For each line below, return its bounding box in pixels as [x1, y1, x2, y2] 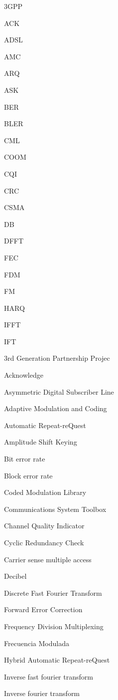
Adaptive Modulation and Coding [4, 403, 107, 414]
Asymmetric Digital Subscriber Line [4, 386, 114, 397]
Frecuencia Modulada [4, 638, 69, 648]
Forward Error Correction [4, 604, 83, 615]
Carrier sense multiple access [4, 554, 92, 564]
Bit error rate [4, 454, 45, 464]
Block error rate [4, 470, 53, 480]
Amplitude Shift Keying [4, 437, 77, 447]
